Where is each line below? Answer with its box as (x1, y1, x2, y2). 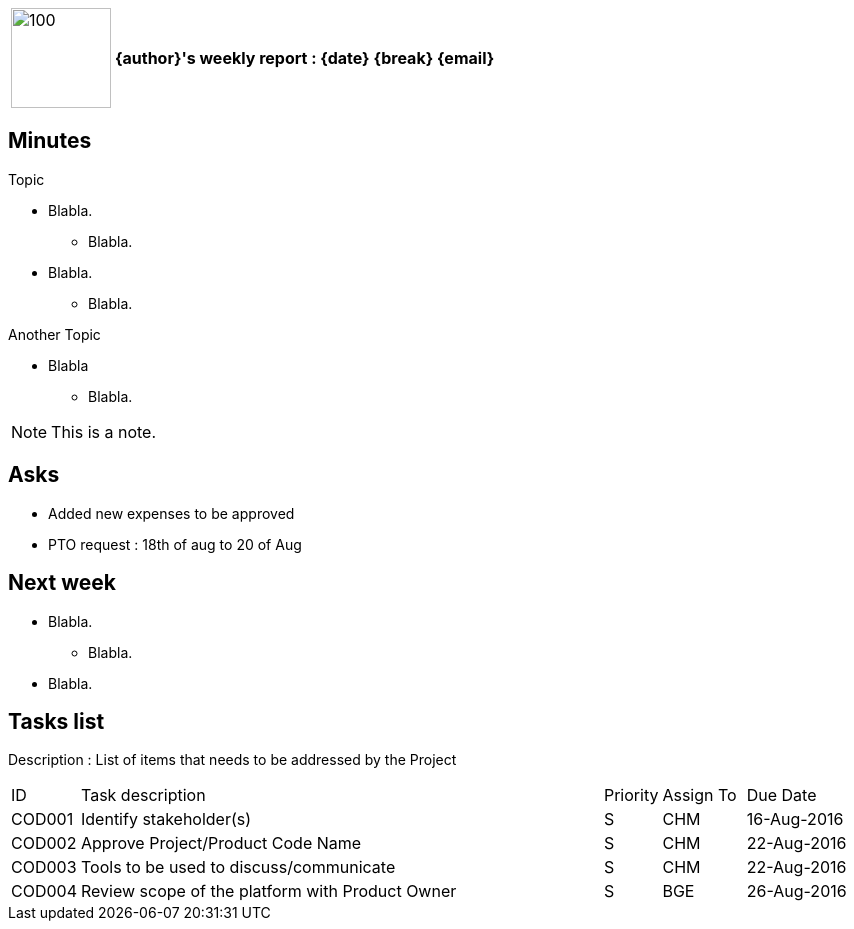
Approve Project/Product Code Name (81, 833, 362, 854)
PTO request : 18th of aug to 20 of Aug (48, 535, 302, 553)
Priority (603, 785, 659, 806)
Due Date (746, 785, 817, 806)
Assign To (662, 785, 737, 806)
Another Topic (8, 325, 101, 343)
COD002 (11, 833, 77, 854)
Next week (8, 570, 117, 596)
